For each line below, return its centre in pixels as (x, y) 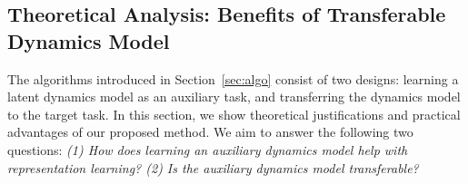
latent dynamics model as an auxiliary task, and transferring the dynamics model (234, 97)
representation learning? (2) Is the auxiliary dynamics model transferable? (213, 167)
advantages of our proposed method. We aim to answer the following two (210, 132)
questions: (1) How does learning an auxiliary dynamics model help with (208, 149)
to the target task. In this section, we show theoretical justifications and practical (234, 114)
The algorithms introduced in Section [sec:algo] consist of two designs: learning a (233, 78)
